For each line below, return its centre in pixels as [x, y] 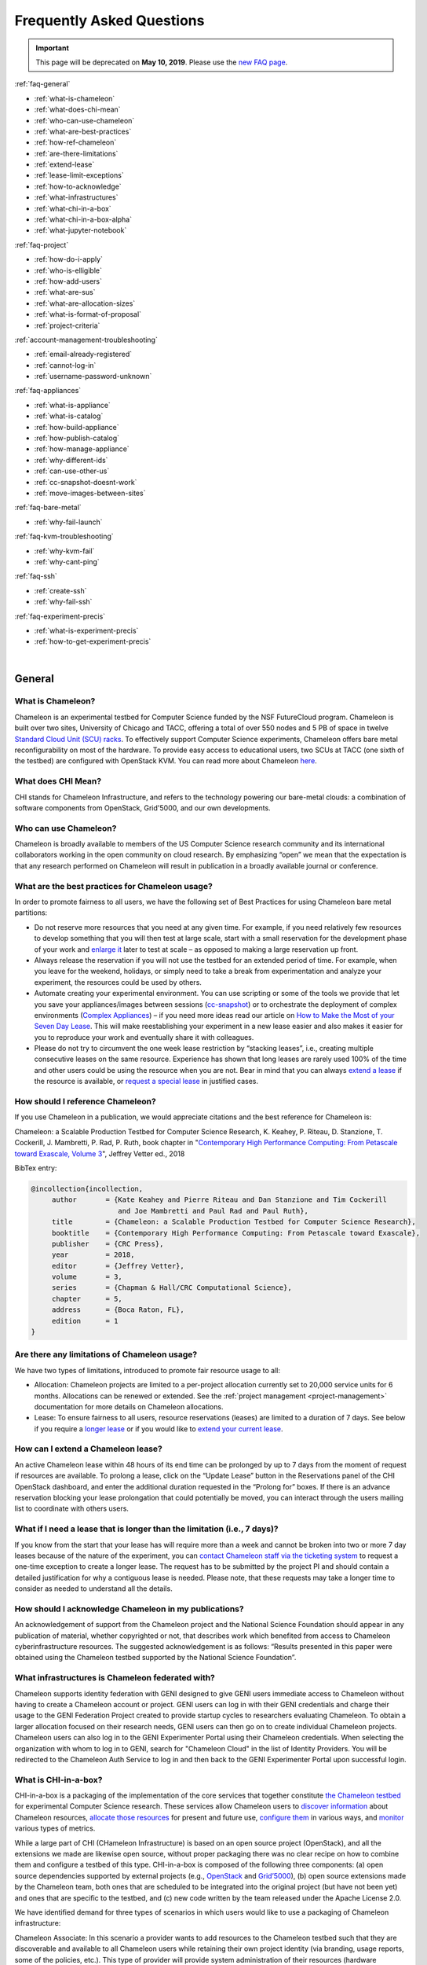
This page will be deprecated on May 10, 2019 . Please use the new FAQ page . [162, 62]
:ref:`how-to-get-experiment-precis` [93, 641]
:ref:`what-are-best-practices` [83, 131]
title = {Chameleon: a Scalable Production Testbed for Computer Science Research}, [234, 1222]
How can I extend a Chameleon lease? [88, 1449]
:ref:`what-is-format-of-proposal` [88, 314]
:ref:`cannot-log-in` [65, 365]
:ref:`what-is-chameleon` [75, 98]
